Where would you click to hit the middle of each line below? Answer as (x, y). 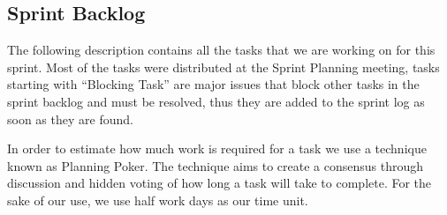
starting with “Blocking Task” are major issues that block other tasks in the (213, 84)
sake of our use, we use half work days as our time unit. (158, 200)
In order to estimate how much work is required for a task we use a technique (217, 148)
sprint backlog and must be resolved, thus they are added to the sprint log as (216, 101)
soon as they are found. (70, 119)
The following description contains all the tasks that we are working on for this (221, 50)
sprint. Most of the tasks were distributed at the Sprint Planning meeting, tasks (223, 67)
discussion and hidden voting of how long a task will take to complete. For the (220, 183)
